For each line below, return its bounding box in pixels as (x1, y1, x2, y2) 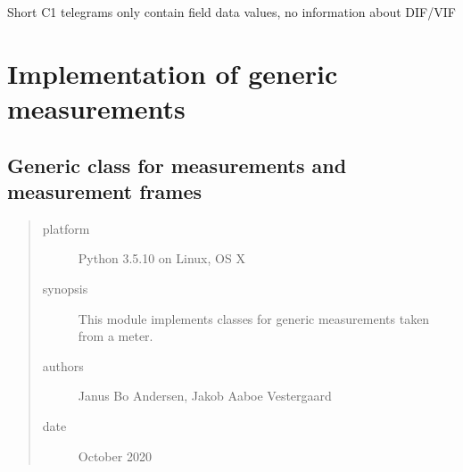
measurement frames (7, 177, 203, 204)
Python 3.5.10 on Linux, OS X (78, 249, 245, 268)
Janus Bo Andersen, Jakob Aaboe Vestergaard (78, 386, 332, 405)
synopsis (42, 278, 88, 297)
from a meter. (78, 327, 153, 345)
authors (42, 356, 84, 375)
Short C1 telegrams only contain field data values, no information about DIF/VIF (7, 3, 456, 21)
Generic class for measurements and (7, 151, 347, 178)
